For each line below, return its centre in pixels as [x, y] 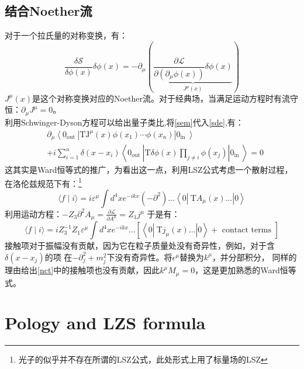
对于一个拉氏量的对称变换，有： [66, 35]
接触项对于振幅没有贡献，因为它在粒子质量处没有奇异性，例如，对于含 [140, 246]
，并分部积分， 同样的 [254, 257]
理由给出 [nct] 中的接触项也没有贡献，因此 [82, 270]
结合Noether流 [49, 11]
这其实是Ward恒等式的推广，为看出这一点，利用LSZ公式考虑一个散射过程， [149, 170]
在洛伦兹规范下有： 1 [43, 182]
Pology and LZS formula [105, 323]
